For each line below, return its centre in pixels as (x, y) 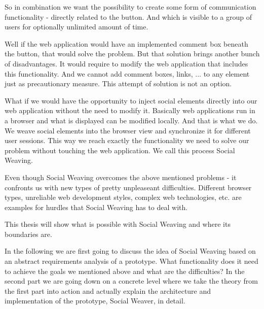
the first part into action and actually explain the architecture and (108, 290)
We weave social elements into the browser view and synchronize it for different (128, 130)
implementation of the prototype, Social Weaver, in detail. (95, 301)
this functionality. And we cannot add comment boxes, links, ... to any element (127, 73)
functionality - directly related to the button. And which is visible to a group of (128, 16)
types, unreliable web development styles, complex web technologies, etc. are (123, 197)
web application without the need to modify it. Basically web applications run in (130, 110)
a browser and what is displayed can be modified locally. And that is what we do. (131, 120)
